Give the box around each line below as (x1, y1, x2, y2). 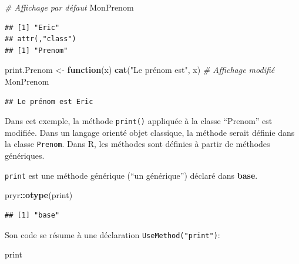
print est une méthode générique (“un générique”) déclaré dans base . (5, 169, 258, 181)
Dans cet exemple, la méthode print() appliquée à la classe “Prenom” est (5, 115, 273, 127)
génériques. (5, 149, 45, 162)
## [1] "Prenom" (5, 46, 68, 55)
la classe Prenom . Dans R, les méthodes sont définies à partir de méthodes (5, 138, 270, 150)
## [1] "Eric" (5, 23, 60, 32)
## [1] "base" (5, 210, 60, 219)
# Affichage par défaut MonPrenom (5, 1, 134, 13)
